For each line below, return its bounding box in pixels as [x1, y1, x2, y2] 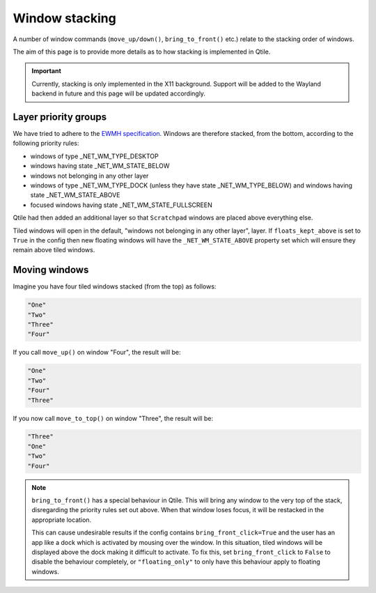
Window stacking [13, 10, 116, 26]
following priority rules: [13, 139, 79, 148]
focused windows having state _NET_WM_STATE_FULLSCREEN [30, 201, 212, 209]
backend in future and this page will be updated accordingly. [31, 89, 205, 98]
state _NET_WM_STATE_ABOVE [30, 191, 120, 199]
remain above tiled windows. [13, 246, 95, 254]
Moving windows [13, 264, 89, 276]
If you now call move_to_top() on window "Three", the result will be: [13, 414, 214, 422]
